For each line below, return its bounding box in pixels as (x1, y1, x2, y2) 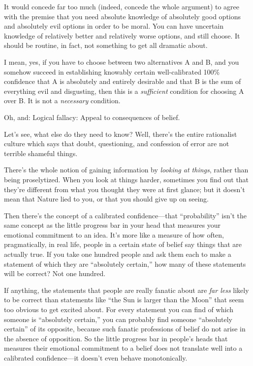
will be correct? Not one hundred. (4, 268, 106, 279)
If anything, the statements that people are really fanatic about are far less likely (4, 285, 249, 295)
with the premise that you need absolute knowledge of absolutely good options (4, 11, 241, 21)
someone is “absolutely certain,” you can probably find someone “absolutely (4, 314, 233, 324)
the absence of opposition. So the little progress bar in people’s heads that (4, 333, 228, 343)
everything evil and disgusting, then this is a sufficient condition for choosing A (4, 85, 244, 96)
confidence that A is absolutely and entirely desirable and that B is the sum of (4, 76, 241, 86)
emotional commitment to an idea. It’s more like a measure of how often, (4, 229, 224, 240)
